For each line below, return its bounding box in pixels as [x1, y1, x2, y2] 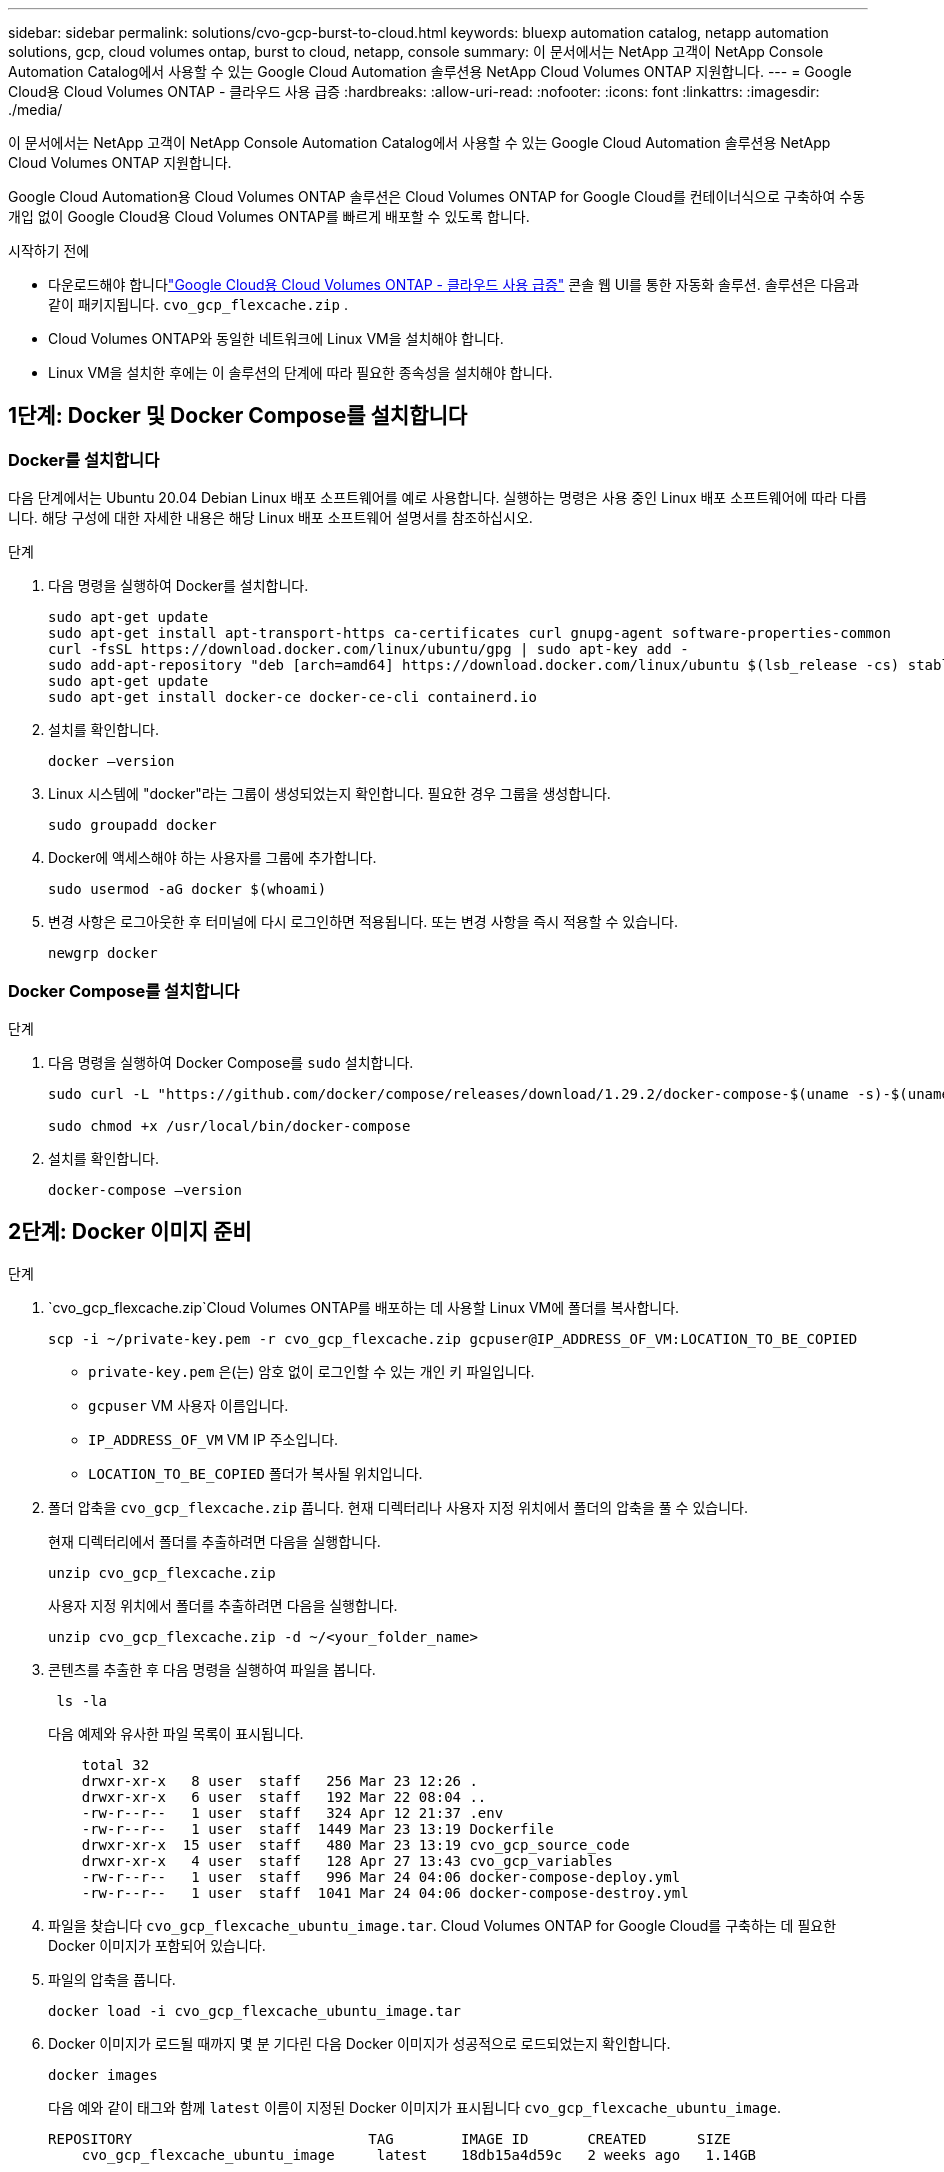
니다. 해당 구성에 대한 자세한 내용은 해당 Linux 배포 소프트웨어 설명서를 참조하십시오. [8, 509, 533, 527]
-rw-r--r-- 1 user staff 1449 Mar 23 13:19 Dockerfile [81, 1820, 554, 1837]
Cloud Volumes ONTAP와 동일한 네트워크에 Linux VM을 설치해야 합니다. [48, 330, 504, 347]
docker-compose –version [48, 1181, 242, 1198]
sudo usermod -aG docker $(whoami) [48, 881, 327, 898]
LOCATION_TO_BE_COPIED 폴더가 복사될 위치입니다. [88, 1464, 423, 1482]
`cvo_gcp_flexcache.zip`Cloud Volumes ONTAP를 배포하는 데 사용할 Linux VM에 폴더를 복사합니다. [48, 1298, 680, 1316]
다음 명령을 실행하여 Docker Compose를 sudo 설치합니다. [48, 1053, 414, 1071]
